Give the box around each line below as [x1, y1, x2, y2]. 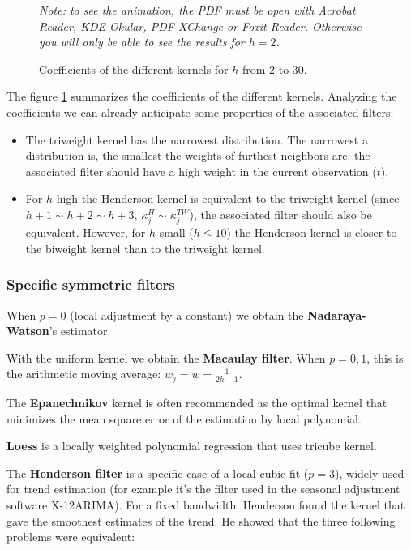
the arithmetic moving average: [6, 365, 161, 382]
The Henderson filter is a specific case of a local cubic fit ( [6, 464, 309, 481]
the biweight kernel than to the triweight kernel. [25, 239, 265, 256]
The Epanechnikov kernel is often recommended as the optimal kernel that [6, 394, 387, 411]
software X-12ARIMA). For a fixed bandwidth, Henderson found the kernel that [6, 496, 405, 513]
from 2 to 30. [242, 60, 307, 77]
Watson [6, 322, 49, 339]
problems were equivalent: [6, 528, 135, 545]
